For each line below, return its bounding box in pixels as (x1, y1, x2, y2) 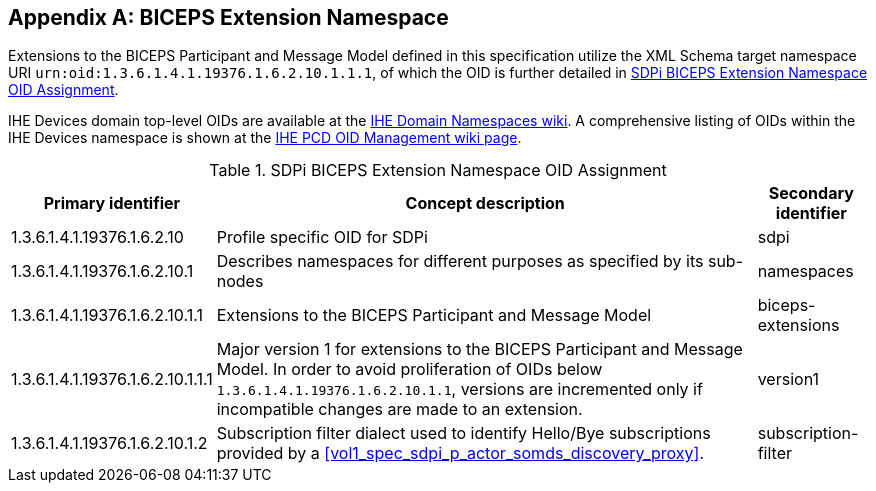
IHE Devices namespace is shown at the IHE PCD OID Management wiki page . (8, 129, 522, 147)
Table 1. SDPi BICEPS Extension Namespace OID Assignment (209, 160, 667, 181)
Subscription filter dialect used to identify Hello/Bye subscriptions (216, 423, 711, 444)
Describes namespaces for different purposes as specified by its (216, 251, 704, 272)
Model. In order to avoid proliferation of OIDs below (216, 359, 603, 380)
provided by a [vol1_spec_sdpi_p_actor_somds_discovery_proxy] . (216, 443, 705, 464)
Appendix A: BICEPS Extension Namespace (8, 5, 449, 30)
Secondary (768, 183, 854, 204)
